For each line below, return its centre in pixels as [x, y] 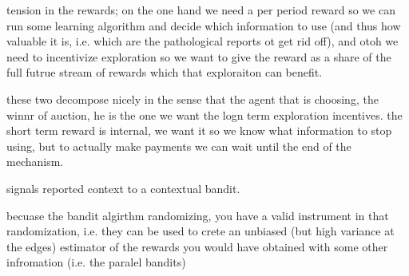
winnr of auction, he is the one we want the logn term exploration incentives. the [204, 114]
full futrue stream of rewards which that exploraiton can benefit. [165, 72]
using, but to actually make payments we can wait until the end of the [179, 146]
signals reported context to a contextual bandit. [123, 188]
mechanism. [35, 162]
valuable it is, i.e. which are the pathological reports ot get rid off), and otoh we [203, 41]
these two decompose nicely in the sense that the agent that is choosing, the [193, 99]
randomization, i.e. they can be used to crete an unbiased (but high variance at [201, 231]
